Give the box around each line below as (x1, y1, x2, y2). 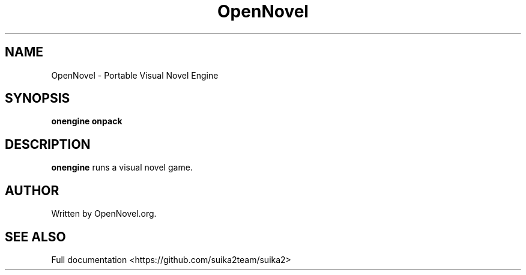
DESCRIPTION (5, 136, 91, 152)
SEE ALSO (5, 229, 66, 244)
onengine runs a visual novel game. (51, 162, 193, 173)
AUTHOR (5, 183, 59, 198)
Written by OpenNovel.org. (51, 208, 157, 219)
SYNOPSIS (5, 91, 70, 106)
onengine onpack (51, 116, 122, 127)
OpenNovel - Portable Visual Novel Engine (51, 70, 219, 80)
